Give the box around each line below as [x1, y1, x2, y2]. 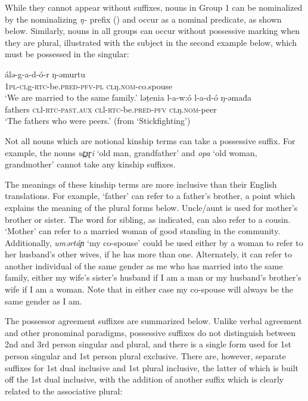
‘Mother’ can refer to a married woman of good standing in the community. [5, 225, 281, 237]
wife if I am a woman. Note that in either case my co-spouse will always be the [5, 283, 294, 296]
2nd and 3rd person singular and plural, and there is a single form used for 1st [5, 338, 292, 350]
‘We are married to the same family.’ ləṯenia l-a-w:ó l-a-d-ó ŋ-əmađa [5, 91, 252, 104]
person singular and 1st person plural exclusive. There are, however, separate [5, 350, 286, 362]
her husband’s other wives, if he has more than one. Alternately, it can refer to [5, 248, 292, 260]
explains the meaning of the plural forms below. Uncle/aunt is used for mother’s [5, 201, 298, 213]
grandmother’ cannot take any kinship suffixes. [5, 158, 176, 170]
